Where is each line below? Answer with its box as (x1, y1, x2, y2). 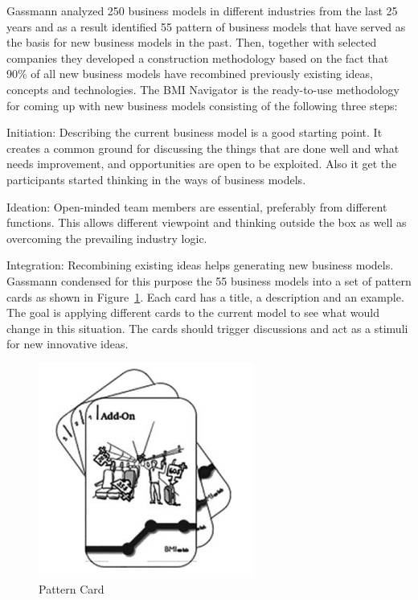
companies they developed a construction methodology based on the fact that (6, 49, 389, 66)
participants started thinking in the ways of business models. (6, 171, 306, 187)
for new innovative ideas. (6, 335, 129, 352)
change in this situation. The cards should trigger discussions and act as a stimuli (6, 319, 408, 336)
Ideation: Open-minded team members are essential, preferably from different (6, 198, 387, 215)
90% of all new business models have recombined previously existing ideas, (6, 65, 373, 82)
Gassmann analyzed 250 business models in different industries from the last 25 (6, 2, 398, 18)
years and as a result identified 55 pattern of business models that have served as (6, 18, 406, 35)
